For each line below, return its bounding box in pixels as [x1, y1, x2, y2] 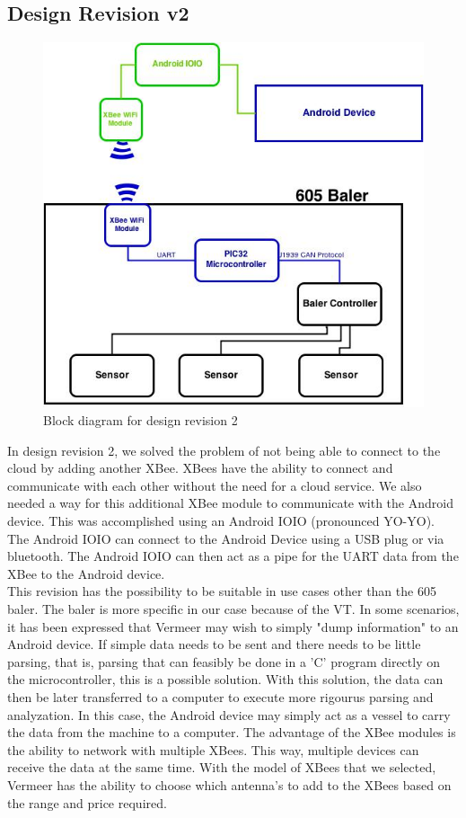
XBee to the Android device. [7, 564, 165, 582]
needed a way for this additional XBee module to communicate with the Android [7, 493, 453, 512]
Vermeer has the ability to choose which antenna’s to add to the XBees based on [7, 775, 452, 794]
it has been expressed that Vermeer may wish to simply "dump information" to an [7, 617, 459, 636]
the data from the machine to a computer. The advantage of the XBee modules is [7, 723, 456, 742]
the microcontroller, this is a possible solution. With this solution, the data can [7, 670, 444, 689]
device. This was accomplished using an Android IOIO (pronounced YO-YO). [7, 511, 435, 529]
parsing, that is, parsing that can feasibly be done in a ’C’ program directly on [7, 652, 440, 671]
